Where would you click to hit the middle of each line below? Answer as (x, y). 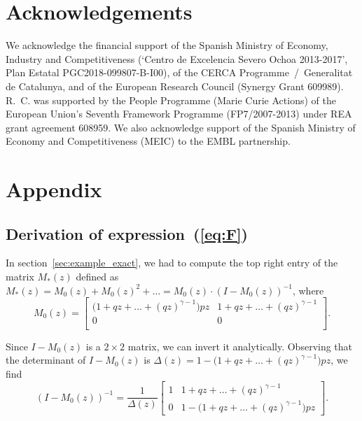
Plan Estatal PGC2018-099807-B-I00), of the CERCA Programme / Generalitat (179, 72)
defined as (97, 277)
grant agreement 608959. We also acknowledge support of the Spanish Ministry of (181, 127)
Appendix (54, 189)
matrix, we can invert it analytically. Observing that (240, 346)
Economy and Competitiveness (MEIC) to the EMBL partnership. (148, 141)
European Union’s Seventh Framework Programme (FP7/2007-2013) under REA (179, 114)
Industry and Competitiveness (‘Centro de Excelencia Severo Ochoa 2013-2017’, (177, 58)
